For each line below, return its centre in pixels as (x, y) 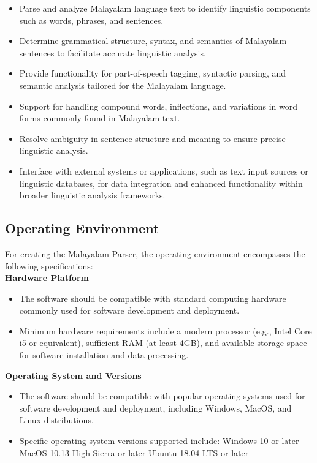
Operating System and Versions (73, 375)
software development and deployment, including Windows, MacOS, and (155, 408)
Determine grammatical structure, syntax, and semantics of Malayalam (153, 41)
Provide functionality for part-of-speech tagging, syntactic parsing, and (153, 73)
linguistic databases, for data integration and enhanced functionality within (161, 183)
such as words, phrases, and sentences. (91, 20)
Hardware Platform (47, 278)
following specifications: (49, 265)
